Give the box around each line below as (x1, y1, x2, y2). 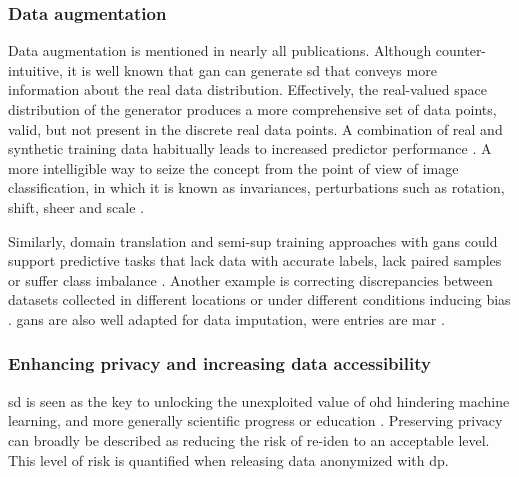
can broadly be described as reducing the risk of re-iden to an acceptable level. (8, 429, 490, 450)
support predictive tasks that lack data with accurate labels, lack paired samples (8, 250, 502, 271)
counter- (435, 40, 487, 61)
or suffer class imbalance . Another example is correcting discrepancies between (8, 269, 493, 290)
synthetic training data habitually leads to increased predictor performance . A (8, 138, 492, 159)
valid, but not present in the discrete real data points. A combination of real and (8, 118, 503, 139)
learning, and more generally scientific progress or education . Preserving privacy (8, 410, 503, 431)
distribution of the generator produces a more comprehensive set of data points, (8, 99, 497, 119)
